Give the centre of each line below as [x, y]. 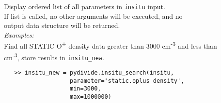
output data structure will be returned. [62, 25]
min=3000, [86, 89]
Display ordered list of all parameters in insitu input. [85, 6]
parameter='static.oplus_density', [127, 81]
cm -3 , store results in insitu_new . [54, 56]
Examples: [19, 34]
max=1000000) [91, 97]
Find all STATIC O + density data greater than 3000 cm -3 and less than [110, 45]
